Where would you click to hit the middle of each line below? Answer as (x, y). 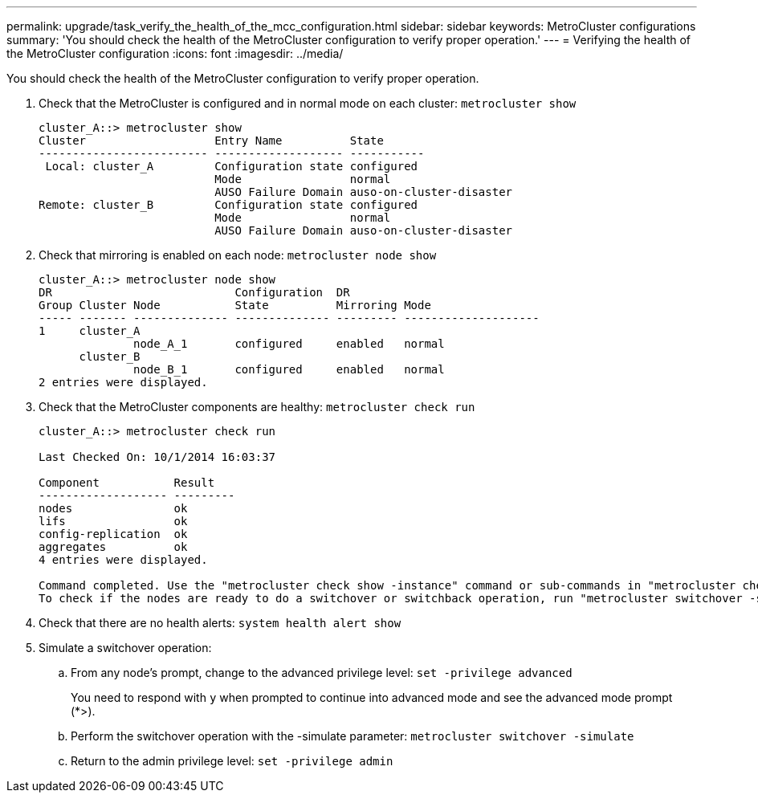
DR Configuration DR (194, 292)
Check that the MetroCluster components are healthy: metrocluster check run (257, 407)
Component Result (127, 483)
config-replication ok (113, 534)
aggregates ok (113, 547)
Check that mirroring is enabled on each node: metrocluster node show (238, 255)
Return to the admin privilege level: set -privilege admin (232, 761)
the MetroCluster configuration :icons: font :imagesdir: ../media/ (175, 53)
